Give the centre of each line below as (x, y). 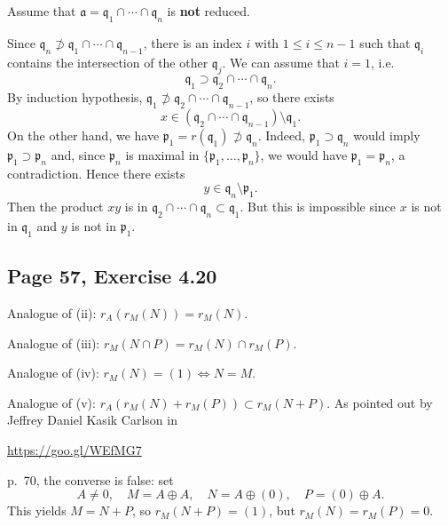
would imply (387, 135)
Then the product (55, 207)
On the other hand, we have (83, 135)
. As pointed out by (380, 402)
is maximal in (162, 154)
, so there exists (292, 97)
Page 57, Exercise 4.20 (112, 276)
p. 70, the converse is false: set (90, 479)
